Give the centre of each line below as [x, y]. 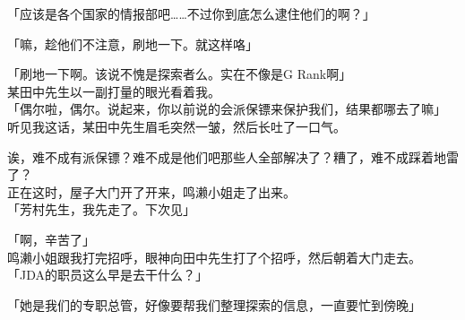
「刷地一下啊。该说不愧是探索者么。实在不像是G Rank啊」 [180, 74]
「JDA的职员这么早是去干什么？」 [108, 275]
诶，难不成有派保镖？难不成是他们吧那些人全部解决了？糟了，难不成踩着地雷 [233, 156]
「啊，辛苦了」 [51, 239]
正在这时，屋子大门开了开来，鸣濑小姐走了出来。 [151, 191]
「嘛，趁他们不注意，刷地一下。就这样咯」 [133, 43]
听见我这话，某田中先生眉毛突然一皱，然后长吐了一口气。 [177, 126]
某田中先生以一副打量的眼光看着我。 [114, 91]
